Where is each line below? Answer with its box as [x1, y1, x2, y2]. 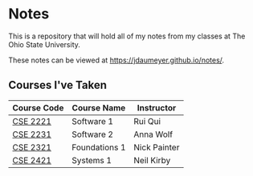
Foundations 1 [71, 142, 126, 153]
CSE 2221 [12, 115, 52, 126]
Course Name [71, 102, 126, 113]
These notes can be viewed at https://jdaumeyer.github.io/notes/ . [8, 55, 225, 65]
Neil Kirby [133, 154, 171, 166]
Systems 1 [71, 154, 112, 166]
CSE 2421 [12, 154, 52, 166]
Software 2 [71, 129, 114, 140]
